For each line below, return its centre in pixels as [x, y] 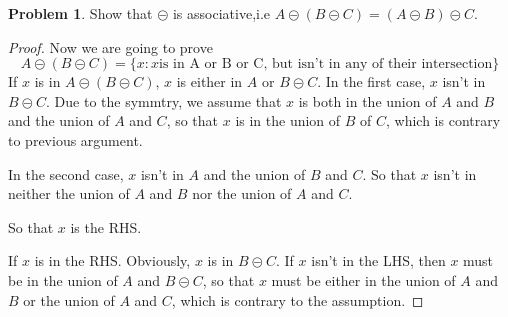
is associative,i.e [221, 13]
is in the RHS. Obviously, [112, 260]
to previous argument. [75, 139]
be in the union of [63, 279]
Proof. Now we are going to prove [110, 46]
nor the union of [242, 193]
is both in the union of [367, 100]
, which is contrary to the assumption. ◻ [297, 299]
